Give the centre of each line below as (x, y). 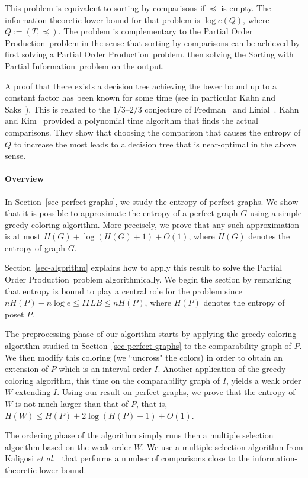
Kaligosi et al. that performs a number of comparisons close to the (127, 458)
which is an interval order (105, 369)
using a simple (276, 213)
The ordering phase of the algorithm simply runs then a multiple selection (139, 435)
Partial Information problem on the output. (85, 65)
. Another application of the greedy (222, 369)
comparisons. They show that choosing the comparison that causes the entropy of (153, 132)
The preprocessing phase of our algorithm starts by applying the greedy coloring (151, 334)
